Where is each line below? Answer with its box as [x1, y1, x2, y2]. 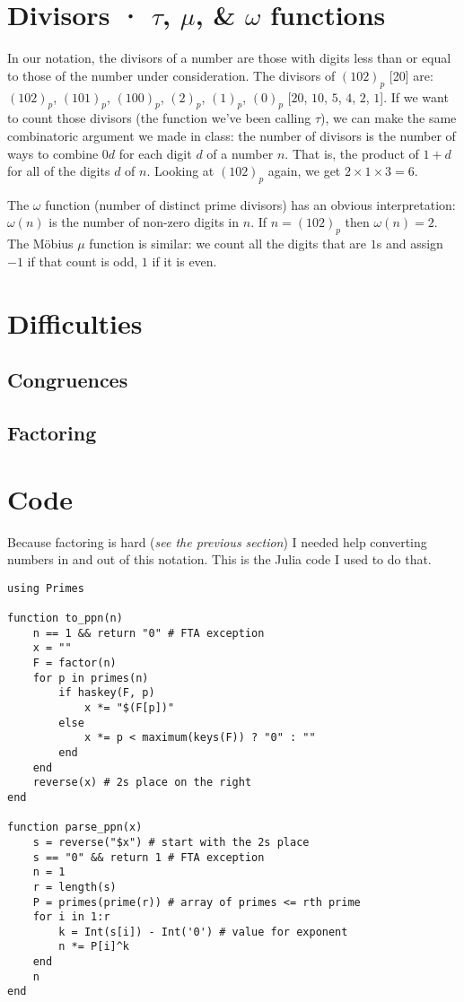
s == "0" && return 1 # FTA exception [32, 850, 265, 864]
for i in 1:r [32, 911, 110, 924]
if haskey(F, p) [58, 686, 155, 700]
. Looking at [146, 161, 214, 180]
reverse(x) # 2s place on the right [32, 776, 252, 789]
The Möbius [7, 234, 74, 253]
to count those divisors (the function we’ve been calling [7, 109, 311, 127]
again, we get [267, 161, 341, 180]
